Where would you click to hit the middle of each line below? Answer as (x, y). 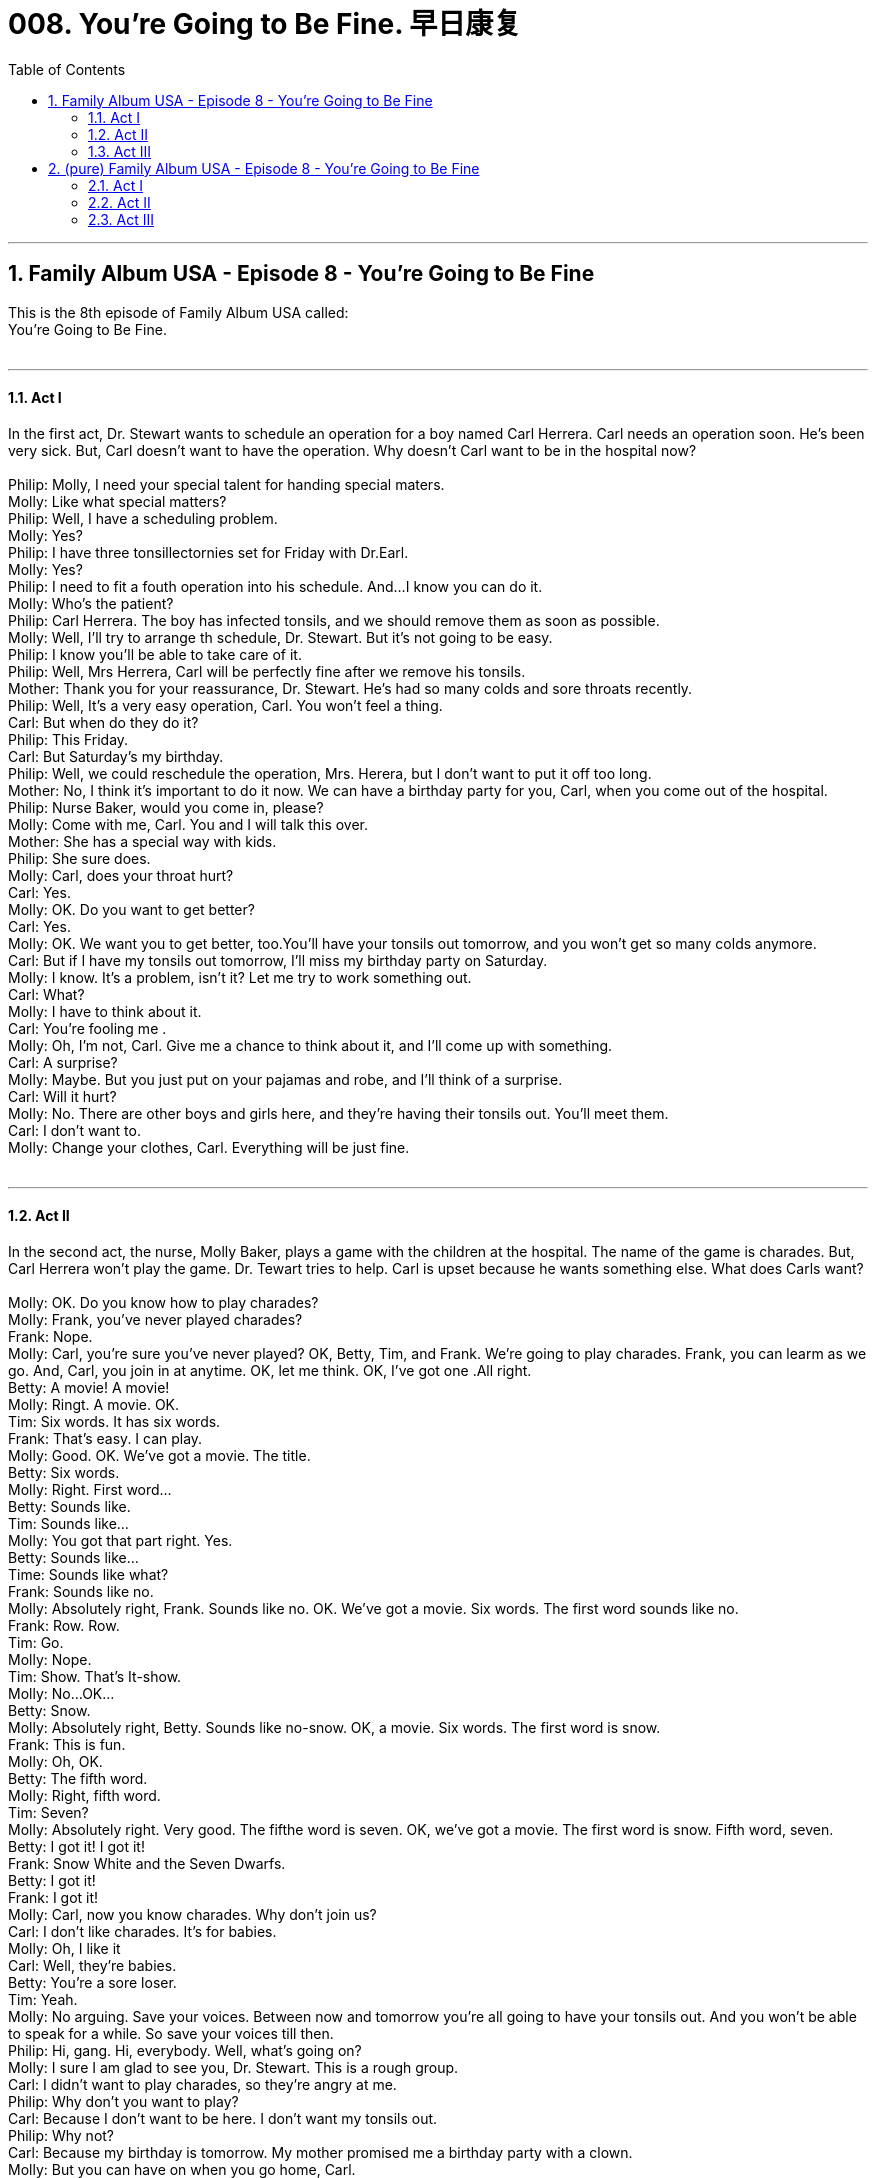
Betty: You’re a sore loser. (92, 1983)
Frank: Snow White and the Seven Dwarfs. (147, 1864)
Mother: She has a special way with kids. (142, 841)
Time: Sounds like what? (88, 1575)
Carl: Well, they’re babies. (92, 1966)
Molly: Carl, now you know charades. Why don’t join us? (192, 1915)
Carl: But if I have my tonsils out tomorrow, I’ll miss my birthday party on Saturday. (278, 960)
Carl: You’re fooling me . (87, 1028)
